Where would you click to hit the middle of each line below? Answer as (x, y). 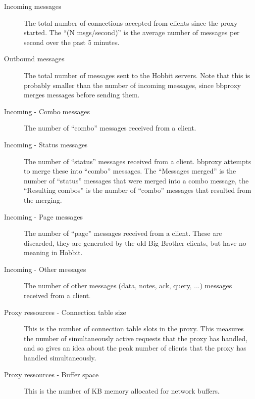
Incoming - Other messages (45, 269)
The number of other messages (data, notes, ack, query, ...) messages (128, 286)
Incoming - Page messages (44, 216)
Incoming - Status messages (46, 144)
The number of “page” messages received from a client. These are (123, 233)
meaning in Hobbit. (53, 252)
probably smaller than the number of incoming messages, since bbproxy (132, 85)
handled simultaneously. (60, 358)
